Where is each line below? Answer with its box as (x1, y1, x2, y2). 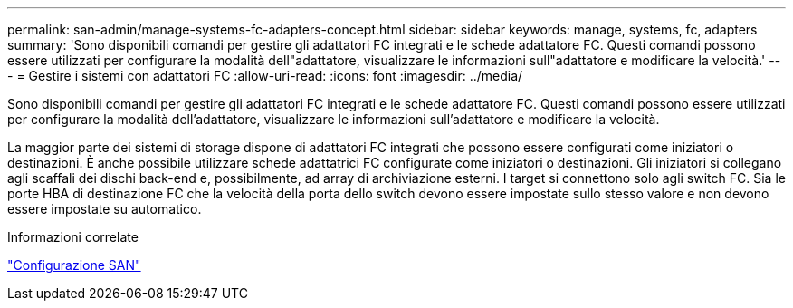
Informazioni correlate (7, 229, 139, 245)
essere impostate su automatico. (7, 201, 202, 217)
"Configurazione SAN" (7, 257, 141, 273)
